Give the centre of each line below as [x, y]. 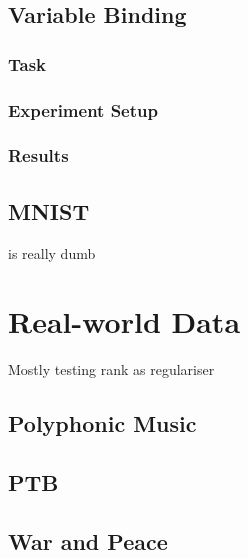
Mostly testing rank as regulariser [111, 369]
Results [38, 155]
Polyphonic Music [102, 423]
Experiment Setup [83, 109]
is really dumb [52, 252]
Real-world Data [124, 321]
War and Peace [88, 540]
